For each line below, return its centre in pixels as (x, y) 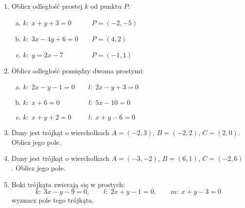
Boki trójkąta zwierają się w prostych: (68, 184)
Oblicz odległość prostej (47, 6)
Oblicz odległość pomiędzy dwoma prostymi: (78, 70)
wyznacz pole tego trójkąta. (53, 200)
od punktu (106, 6)
